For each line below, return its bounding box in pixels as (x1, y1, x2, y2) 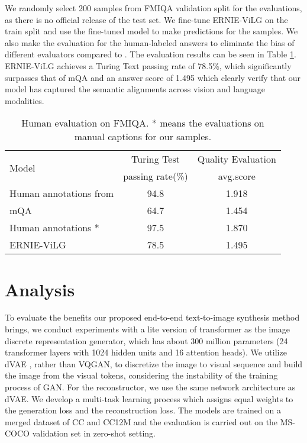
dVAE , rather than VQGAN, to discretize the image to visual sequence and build (5, 357, 303, 370)
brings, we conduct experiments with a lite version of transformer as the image (5, 323, 290, 335)
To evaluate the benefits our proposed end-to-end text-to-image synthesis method (5, 311, 300, 324)
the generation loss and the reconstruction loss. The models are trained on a (5, 404, 281, 416)
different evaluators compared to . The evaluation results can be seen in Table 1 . (5, 48, 296, 60)
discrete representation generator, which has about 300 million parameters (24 (5, 334, 288, 347)
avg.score (218, 169, 256, 183)
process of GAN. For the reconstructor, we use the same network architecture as (5, 381, 296, 393)
